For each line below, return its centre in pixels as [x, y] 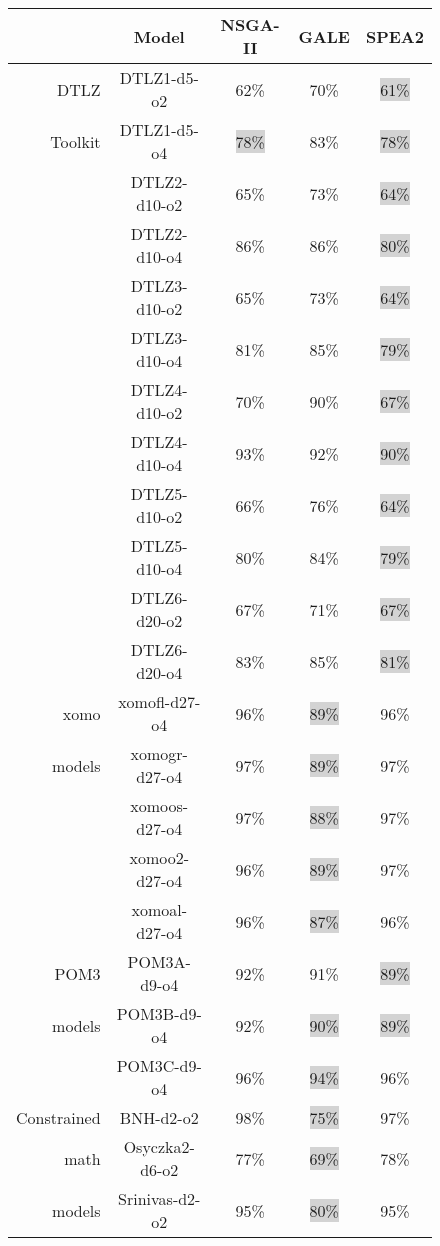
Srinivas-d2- [159, 1198]
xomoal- [159, 909]
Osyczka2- [159, 1146]
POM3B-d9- [159, 1013]
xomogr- [159, 753]
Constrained [58, 1117]
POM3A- [159, 961]
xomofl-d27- [159, 701]
